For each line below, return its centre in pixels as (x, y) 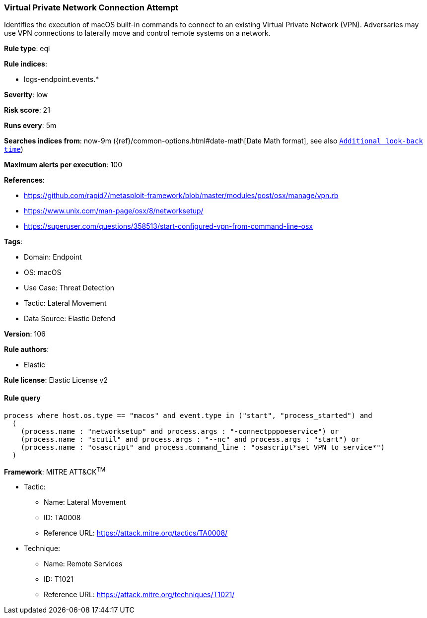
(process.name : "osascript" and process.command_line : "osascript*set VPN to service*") (203, 447)
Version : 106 (25, 334)
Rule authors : (27, 349)
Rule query (22, 398)
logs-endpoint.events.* (62, 79)
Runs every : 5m (30, 126)
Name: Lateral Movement (85, 502)
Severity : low (26, 95)
